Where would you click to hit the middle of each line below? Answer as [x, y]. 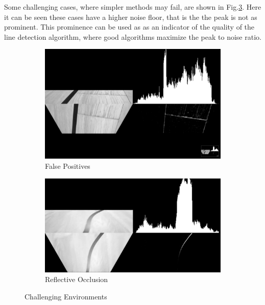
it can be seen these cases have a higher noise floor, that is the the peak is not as [131, 17]
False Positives [68, 166]
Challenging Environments [66, 296]
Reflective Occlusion [77, 279]
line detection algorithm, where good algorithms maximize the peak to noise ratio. [133, 36]
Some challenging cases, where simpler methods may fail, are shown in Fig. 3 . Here [133, 7]
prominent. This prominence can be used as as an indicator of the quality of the [129, 27]
